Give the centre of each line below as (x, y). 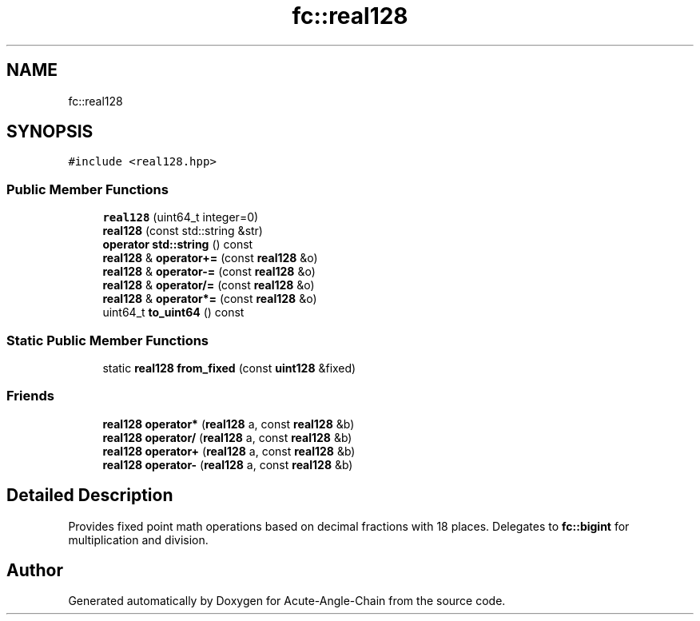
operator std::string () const (178, 245)
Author (35, 570)
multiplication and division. (138, 539)
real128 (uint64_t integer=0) (181, 217)
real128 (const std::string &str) (183, 231)
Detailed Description (90, 496)
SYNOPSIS (50, 132)
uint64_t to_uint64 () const (173, 312)
